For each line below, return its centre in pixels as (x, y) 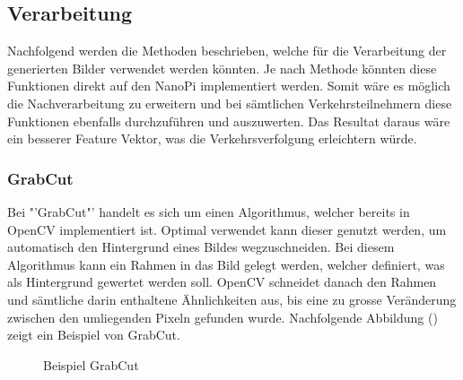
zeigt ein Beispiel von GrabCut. (94, 335)
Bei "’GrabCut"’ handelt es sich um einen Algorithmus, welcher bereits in (209, 211)
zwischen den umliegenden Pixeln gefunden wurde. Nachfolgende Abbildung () (223, 317)
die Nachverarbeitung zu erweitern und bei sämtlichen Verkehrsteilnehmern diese (230, 103)
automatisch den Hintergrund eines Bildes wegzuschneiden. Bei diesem (201, 247)
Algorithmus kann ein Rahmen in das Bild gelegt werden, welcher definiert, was (226, 264)
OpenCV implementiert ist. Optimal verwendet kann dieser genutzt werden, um (227, 229)
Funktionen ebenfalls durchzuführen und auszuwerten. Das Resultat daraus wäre (229, 121)
